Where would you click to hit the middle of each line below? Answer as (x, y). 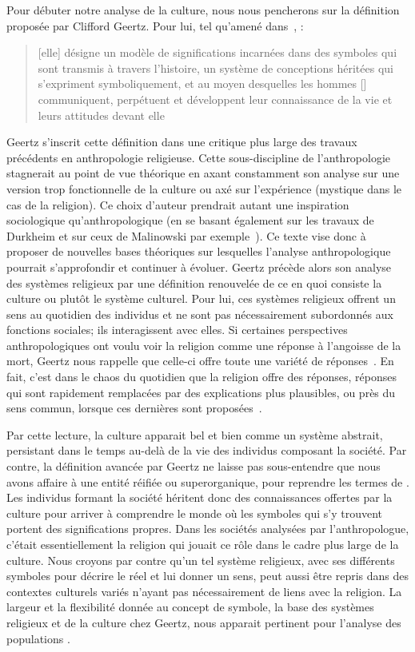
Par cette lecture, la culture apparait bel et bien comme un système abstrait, (195, 434)
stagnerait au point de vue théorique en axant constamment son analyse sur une (203, 173)
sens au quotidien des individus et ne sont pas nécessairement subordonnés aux (200, 314)
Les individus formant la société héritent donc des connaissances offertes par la (200, 497)
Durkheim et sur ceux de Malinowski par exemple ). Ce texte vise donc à (186, 235)
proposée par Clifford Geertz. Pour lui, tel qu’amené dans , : (155, 25)
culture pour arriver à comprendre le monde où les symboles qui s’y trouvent (195, 513)
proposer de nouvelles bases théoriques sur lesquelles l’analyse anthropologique (199, 251)
